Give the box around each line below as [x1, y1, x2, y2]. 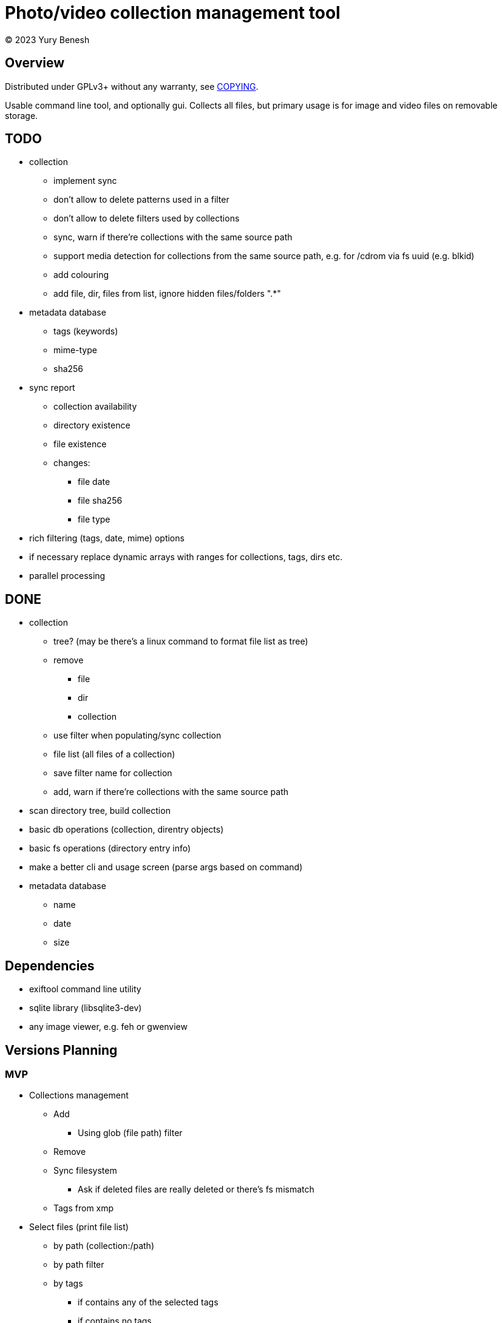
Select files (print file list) [29, 1222, 129, 1233]
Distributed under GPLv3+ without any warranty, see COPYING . [5, 81, 259, 92]
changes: [53, 458, 90, 469]
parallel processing [29, 570, 106, 581]
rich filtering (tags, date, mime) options [29, 533, 185, 544]
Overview [5, 55, 65, 71]
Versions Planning [5, 1042, 118, 1058]
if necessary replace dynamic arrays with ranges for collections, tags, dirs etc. [29, 552, 343, 563]
